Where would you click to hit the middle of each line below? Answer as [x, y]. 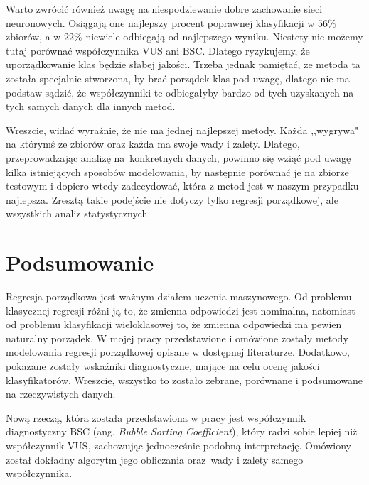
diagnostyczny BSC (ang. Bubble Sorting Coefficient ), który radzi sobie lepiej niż [182, 431]
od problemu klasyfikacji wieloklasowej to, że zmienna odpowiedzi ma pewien [174, 324]
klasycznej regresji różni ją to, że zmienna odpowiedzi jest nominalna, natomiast [181, 310]
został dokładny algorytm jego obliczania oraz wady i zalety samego [155, 459]
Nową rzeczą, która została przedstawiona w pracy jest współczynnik [156, 417]
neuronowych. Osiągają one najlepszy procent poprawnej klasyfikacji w [160, 22]
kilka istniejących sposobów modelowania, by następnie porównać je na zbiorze [177, 171]
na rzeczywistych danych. [61, 394]
